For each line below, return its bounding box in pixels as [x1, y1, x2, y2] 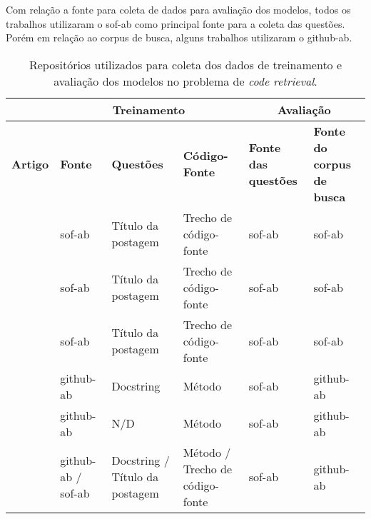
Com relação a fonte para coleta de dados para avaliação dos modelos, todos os [6, 2, 351, 16]
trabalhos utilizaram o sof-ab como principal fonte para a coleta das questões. [6, 16, 345, 31]
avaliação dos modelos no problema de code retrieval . [54, 72, 317, 89]
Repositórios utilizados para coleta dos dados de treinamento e [29, 56, 342, 73]
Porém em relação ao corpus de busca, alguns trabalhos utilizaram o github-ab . [6, 30, 352, 45]
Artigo [11, 155, 49, 172]
